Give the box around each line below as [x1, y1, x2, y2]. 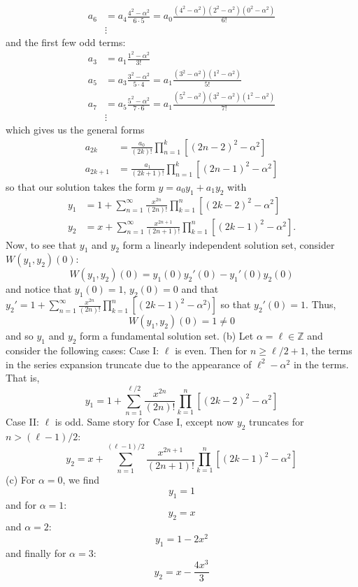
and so [6, 328, 34, 343]
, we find [62, 472, 100, 487]
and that [181, 282, 219, 296]
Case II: [6, 414, 39, 428]
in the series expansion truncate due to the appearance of [6, 356, 252, 371]
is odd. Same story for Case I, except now [55, 414, 234, 428]
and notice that [6, 282, 72, 296]
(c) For [6, 472, 36, 487]
